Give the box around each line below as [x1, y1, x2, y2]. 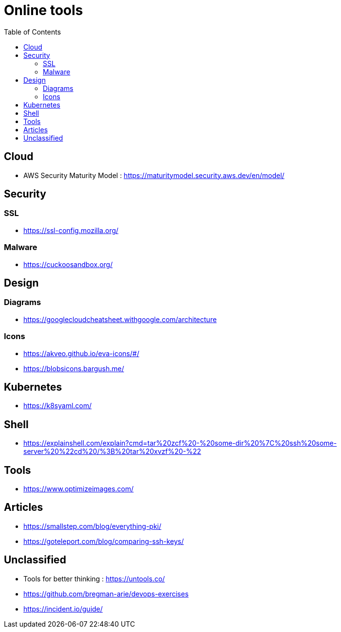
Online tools [4, 2, 83, 18]
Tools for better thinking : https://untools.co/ [23, 574, 165, 583]
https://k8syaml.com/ [23, 401, 92, 410]
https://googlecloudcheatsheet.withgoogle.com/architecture [23, 315, 217, 324]
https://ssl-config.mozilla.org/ [23, 226, 119, 235]
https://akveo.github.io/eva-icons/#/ [23, 349, 140, 358]
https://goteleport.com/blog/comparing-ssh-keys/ [23, 537, 184, 545]
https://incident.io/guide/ [23, 604, 103, 613]
